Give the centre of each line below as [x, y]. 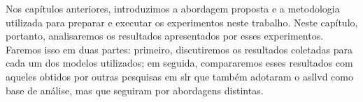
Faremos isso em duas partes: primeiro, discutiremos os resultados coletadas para [179, 49]
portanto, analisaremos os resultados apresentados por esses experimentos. [165, 36]
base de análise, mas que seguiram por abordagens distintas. [135, 90]
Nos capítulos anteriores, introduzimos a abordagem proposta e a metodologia [173, 8]
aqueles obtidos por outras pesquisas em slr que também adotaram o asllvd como [179, 76]
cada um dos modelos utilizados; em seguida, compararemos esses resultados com [179, 63]
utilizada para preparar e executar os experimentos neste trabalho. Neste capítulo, [182, 22]
